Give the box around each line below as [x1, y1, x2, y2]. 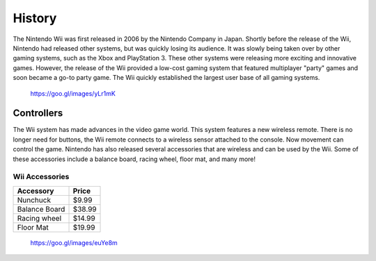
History [13, 10, 57, 26]
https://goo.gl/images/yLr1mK [30, 89, 116, 97]
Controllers [13, 108, 63, 119]
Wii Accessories [13, 172, 70, 182]
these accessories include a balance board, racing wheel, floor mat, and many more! [13, 155, 256, 163]
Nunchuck [17, 195, 52, 205]
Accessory [17, 186, 54, 196]
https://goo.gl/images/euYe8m [30, 238, 118, 246]
